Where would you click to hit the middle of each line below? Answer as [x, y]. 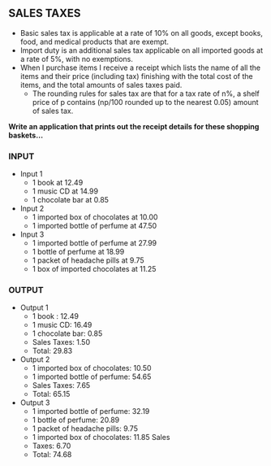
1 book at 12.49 [58, 183]
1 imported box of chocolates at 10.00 [95, 217]
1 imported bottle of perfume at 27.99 [95, 243]
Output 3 [35, 403]
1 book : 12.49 [56, 316]
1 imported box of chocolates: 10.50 [92, 368]
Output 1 [34, 307]
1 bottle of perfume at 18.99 [78, 252]
